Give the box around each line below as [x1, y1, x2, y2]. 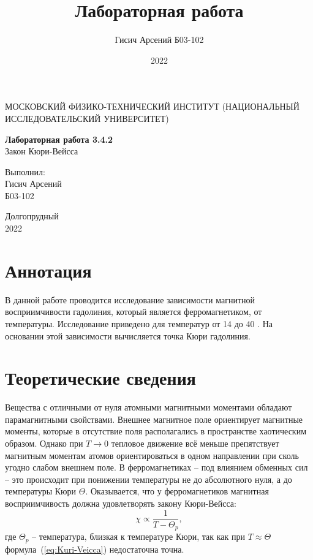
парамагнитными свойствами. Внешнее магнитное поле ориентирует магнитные [5, 412, 303, 425]
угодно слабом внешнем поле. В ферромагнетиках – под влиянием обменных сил [5, 461, 308, 474]
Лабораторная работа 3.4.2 [5, 132, 113, 145]
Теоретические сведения [5, 365, 196, 390]
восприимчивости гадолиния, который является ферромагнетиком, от [5, 305, 262, 318]
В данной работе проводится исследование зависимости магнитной [5, 293, 255, 306]
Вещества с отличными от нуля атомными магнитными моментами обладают [5, 401, 292, 414]
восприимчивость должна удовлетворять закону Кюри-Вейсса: [5, 497, 236, 510]
